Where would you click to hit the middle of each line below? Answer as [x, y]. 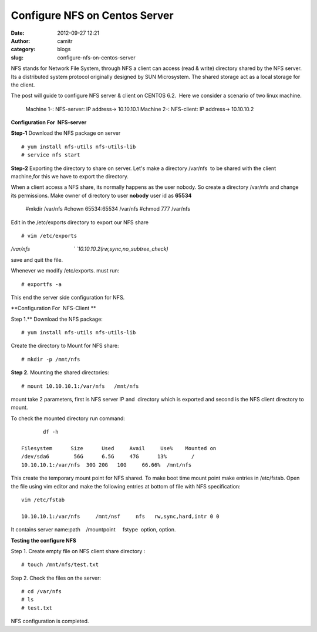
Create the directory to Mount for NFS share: [65, 346]
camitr [65, 41]
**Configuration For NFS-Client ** [53, 308]
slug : [17, 57]
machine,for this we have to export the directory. [70, 177]
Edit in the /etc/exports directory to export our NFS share [80, 222]
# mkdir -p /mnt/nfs [51, 359]
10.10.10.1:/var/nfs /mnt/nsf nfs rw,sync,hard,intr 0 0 [120, 516]
